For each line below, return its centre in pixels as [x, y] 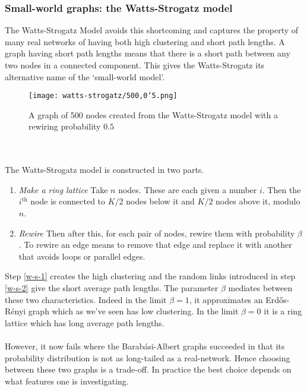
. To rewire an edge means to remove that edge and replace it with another [155, 245]
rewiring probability [65, 126]
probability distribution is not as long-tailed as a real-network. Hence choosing [148, 357]
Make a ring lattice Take [63, 189]
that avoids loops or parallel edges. [82, 256]
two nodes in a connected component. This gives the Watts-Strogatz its [135, 65]
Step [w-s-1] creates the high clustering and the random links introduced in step [150, 276]
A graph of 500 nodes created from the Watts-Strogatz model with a [153, 114]
